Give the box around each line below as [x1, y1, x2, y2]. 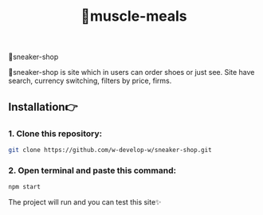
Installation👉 [8, 100, 78, 114]
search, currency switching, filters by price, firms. [8, 76, 172, 86]
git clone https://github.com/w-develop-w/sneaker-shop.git [8, 146, 213, 154]
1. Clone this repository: [8, 127, 102, 139]
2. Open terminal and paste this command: [8, 165, 177, 176]
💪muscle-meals [80, 7, 187, 25]
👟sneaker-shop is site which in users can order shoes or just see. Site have [8, 68, 255, 77]
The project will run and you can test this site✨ [8, 197, 162, 206]
